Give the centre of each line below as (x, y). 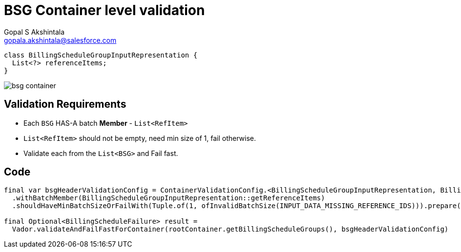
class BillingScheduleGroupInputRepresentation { (101, 55)
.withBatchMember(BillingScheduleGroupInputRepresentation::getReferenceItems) (168, 198)
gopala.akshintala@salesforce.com (60, 40)
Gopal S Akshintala (34, 32)
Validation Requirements (65, 104)
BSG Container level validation (105, 10)
